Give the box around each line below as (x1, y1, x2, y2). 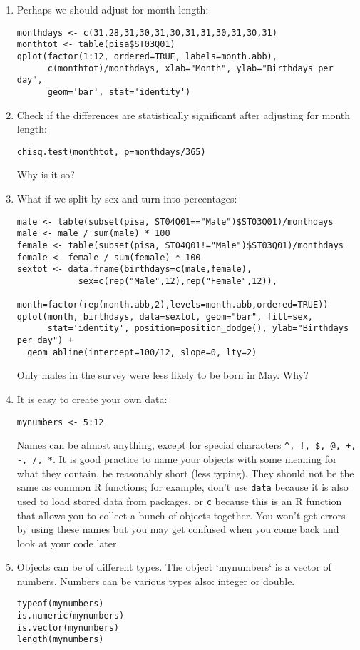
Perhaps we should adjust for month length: (16, 2, 209, 16)
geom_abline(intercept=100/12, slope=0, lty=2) (27, 347, 257, 357)
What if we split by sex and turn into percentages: (16, 191, 237, 205)
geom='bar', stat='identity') (47, 86, 191, 97)
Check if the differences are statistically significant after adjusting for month (16, 107, 351, 122)
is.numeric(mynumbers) (16, 611, 125, 621)
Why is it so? (16, 167, 75, 182)
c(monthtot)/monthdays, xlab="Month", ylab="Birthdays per (47, 63, 334, 73)
